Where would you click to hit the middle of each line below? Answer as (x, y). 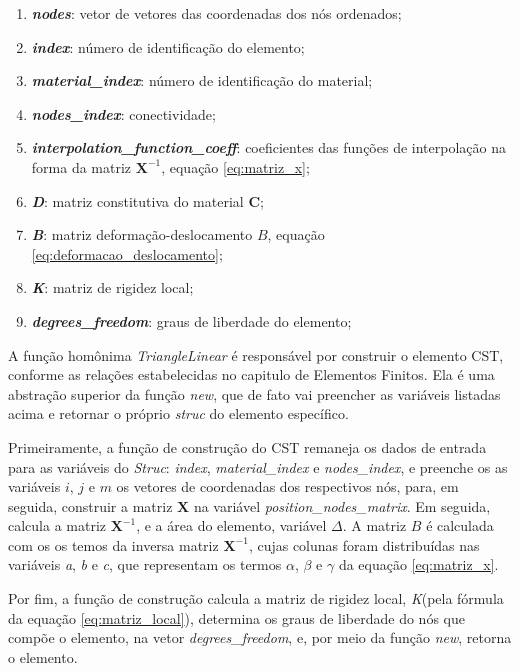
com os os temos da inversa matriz (113, 544)
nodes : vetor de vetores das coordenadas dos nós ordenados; (216, 13)
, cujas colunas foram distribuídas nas (364, 544)
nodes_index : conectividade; (123, 113)
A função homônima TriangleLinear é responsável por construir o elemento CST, (256, 354)
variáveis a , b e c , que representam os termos (145, 564)
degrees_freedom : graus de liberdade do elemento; (191, 320)
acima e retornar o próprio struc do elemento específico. (178, 413)
